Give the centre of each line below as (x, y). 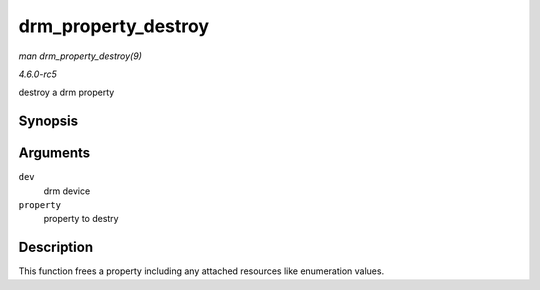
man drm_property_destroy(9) (80, 56)
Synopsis (48, 121)
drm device (67, 191)
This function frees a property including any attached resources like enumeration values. (201, 271)
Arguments (54, 153)
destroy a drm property (66, 92)
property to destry (81, 219)
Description (56, 247)
